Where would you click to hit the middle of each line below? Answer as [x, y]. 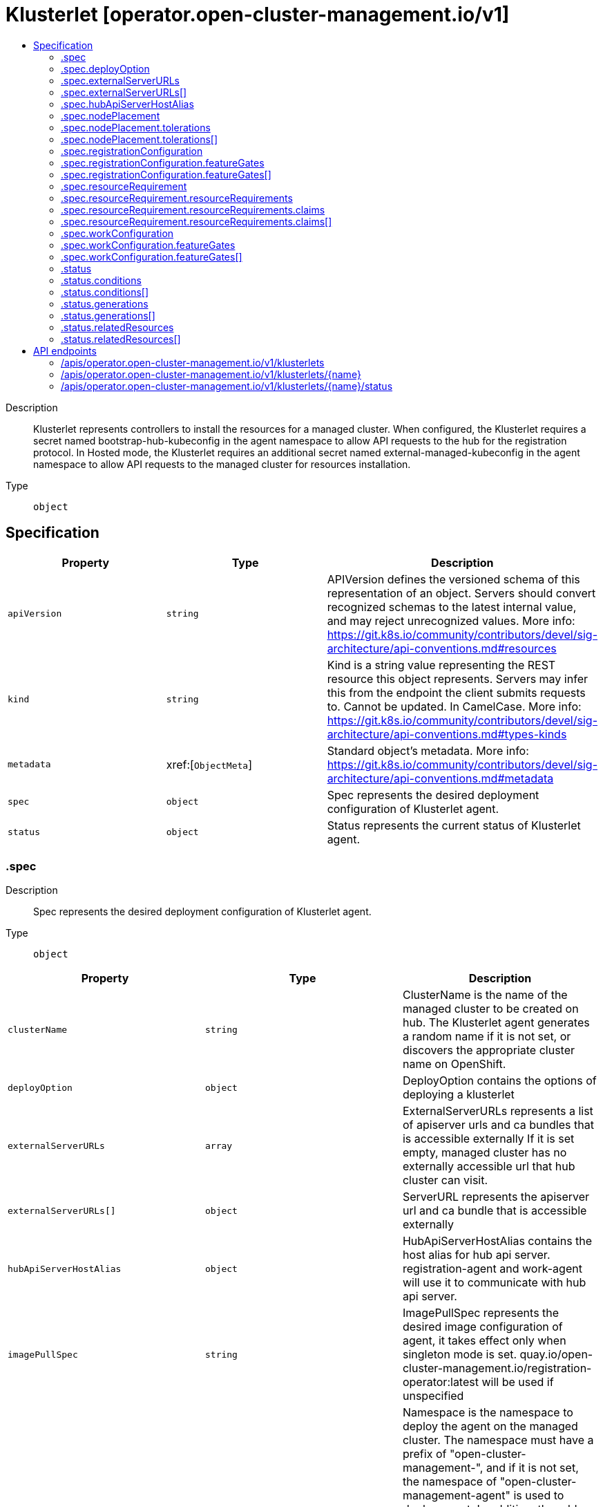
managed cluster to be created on [490, 1009]
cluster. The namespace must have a [498, 1440]
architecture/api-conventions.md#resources [442, 648]
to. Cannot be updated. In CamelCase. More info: [454, 706]
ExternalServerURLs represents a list [498, 1111]
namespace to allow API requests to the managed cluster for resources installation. [222, 464]
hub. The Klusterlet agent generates [496, 1023]
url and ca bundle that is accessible [495, 1211]
